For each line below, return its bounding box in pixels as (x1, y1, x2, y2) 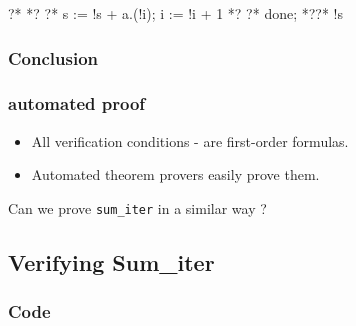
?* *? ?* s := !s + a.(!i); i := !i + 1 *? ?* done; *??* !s (8, 3, 344, 23)
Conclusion (8, 45, 98, 70)
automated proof (8, 91, 146, 116)
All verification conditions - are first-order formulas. (31, 130, 349, 151)
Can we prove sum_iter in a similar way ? (8, 197, 267, 218)
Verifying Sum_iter (8, 246, 215, 277)
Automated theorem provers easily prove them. (31, 164, 320, 185)
